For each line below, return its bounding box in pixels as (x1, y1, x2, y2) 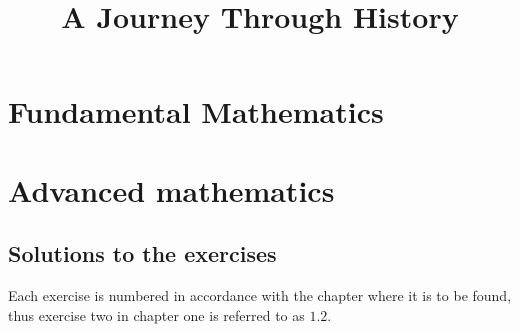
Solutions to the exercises (8, 238, 277, 269)
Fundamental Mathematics (8, 91, 384, 132)
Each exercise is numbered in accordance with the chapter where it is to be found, (8, 285, 512, 306)
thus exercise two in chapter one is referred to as (8, 304, 305, 325)
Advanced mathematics (8, 169, 335, 210)
